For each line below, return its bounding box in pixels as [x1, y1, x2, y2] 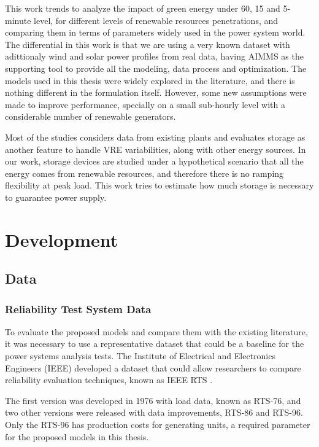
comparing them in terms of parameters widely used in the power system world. [5, 26, 306, 39]
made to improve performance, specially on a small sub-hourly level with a [5, 98, 285, 111]
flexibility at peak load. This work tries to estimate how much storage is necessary [5, 179, 314, 192]
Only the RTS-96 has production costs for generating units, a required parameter [5, 418, 310, 431]
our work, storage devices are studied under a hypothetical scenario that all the [5, 155, 304, 168]
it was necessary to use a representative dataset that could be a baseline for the [5, 337, 304, 350]
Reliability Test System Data [5, 301, 152, 316]
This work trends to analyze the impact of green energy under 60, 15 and [5, 2, 280, 14]
